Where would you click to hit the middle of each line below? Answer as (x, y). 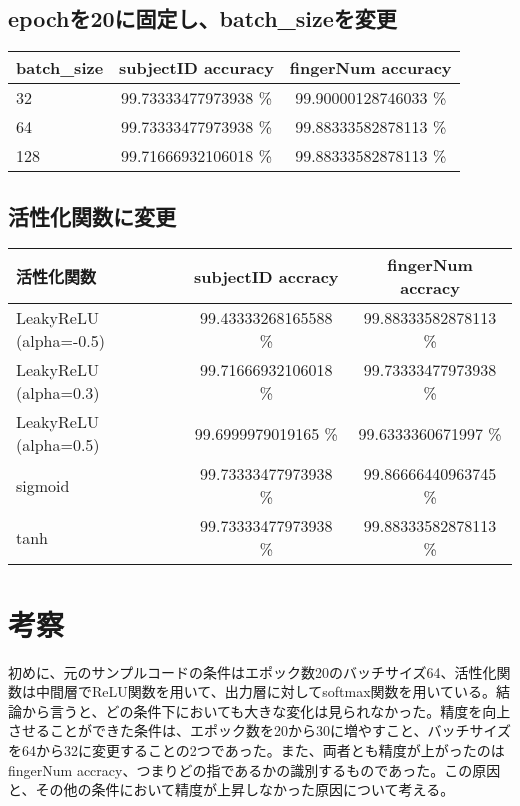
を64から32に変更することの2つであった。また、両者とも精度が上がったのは (256, 749)
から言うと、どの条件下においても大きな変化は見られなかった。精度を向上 (266, 710)
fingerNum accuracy (370, 68)
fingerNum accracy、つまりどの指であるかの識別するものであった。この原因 (254, 769)
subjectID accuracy (196, 68)
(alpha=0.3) (58, 393)
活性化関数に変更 (92, 215)
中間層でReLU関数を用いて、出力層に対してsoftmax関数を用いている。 (266, 691)
